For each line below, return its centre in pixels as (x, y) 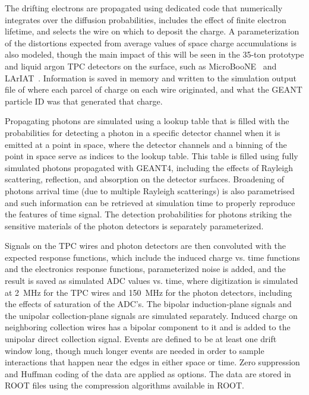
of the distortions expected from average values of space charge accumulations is (151, 42)
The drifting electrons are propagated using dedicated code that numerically (144, 8)
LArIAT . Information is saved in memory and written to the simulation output (151, 78)
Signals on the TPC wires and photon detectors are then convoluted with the (146, 246)
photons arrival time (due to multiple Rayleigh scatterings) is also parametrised (150, 190)
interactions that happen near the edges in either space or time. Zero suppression (152, 362)
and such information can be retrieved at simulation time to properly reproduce (150, 202)
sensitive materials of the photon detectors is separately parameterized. (134, 225)
